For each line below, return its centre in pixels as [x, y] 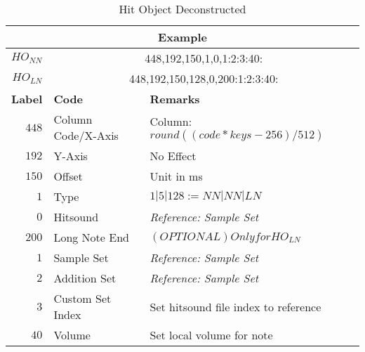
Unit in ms [176, 176]
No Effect [173, 156]
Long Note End [91, 237]
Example [182, 37]
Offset [68, 176]
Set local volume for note [211, 335]
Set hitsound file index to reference [235, 306]
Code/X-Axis [86, 135]
